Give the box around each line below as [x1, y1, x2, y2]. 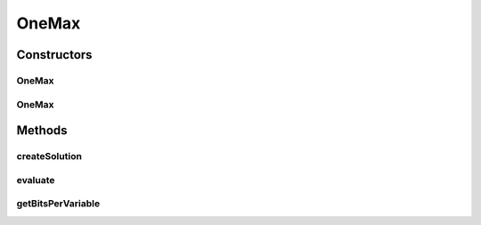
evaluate [16, 173, 55, 186]
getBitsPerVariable [16, 197, 101, 210]
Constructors [16, 47, 93, 62]
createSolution [16, 150, 82, 163]
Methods [16, 123, 68, 138]
